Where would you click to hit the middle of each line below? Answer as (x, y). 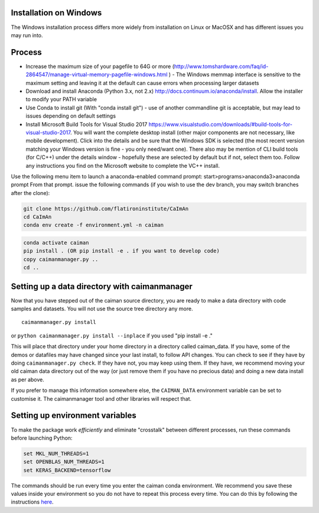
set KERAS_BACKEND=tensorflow (67, 470)
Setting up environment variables (74, 416)
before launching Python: (42, 438)
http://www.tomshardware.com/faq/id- (221, 66)
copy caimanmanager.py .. (61, 259)
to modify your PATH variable (61, 99)
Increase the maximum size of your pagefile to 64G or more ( (100, 66)
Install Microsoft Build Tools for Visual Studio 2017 (87, 124)
